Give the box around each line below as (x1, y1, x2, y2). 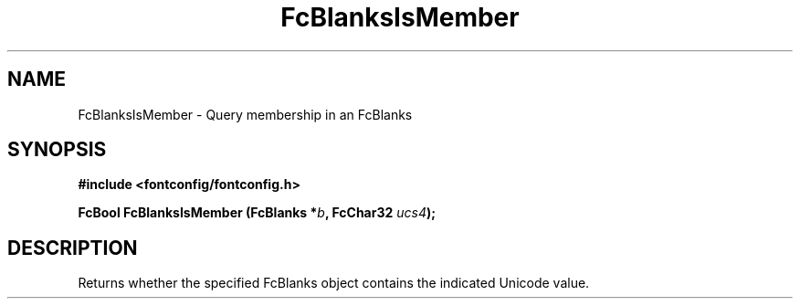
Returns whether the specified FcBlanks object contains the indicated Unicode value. (78, 275, 590, 291)
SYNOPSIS (7, 138, 107, 162)
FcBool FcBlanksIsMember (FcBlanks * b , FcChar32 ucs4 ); (78, 205, 437, 221)
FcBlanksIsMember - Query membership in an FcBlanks (78, 106, 413, 122)
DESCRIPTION (7, 236, 138, 259)
